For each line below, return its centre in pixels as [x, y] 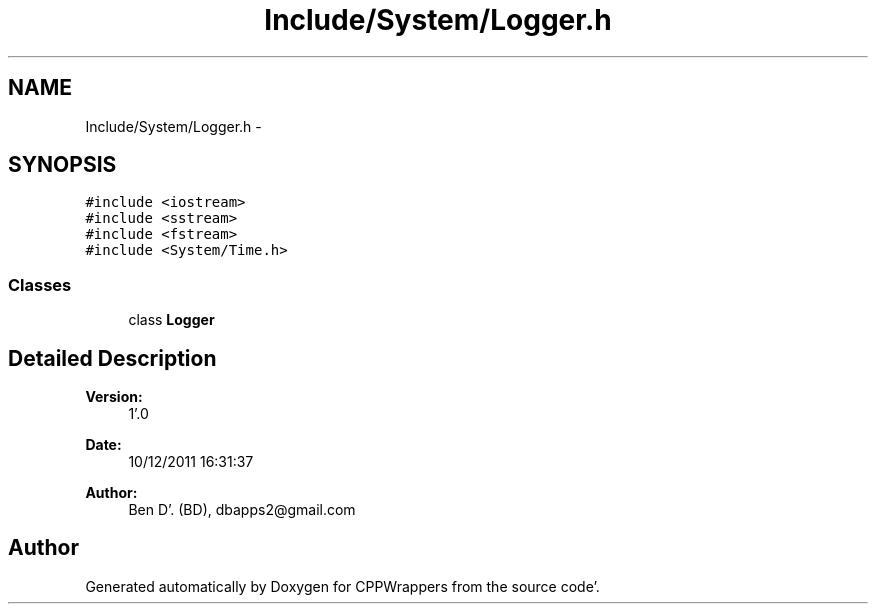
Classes [40, 284]
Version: [114, 397]
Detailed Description [112, 358]
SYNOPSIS [62, 165]
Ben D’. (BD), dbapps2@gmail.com [242, 510]
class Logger [171, 320]
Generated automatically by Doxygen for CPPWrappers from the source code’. [342, 586]
